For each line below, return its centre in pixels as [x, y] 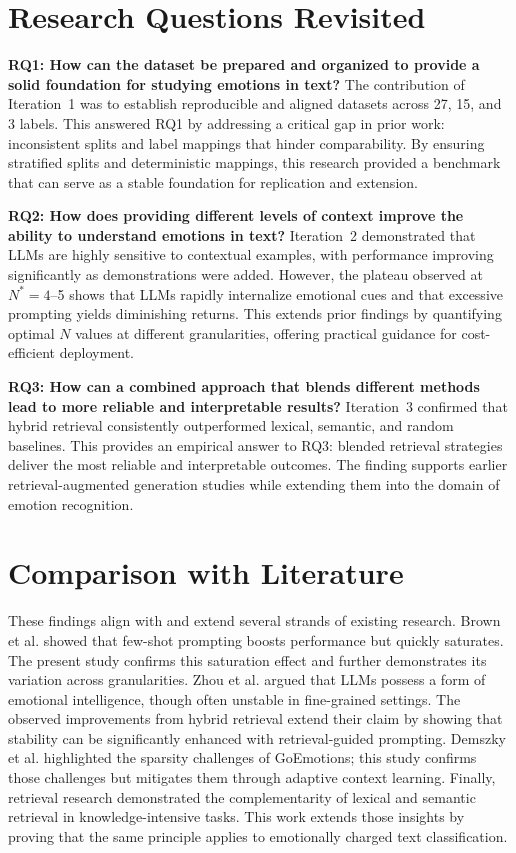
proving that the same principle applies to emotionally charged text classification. [258, 835]
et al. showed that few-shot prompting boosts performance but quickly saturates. [256, 639]
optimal [31, 332]
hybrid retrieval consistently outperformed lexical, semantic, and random [231, 425]
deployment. [96, 352]
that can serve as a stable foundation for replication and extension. [213, 181]
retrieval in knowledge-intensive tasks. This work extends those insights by [236, 816]
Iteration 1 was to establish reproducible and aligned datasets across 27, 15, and [255, 103]
